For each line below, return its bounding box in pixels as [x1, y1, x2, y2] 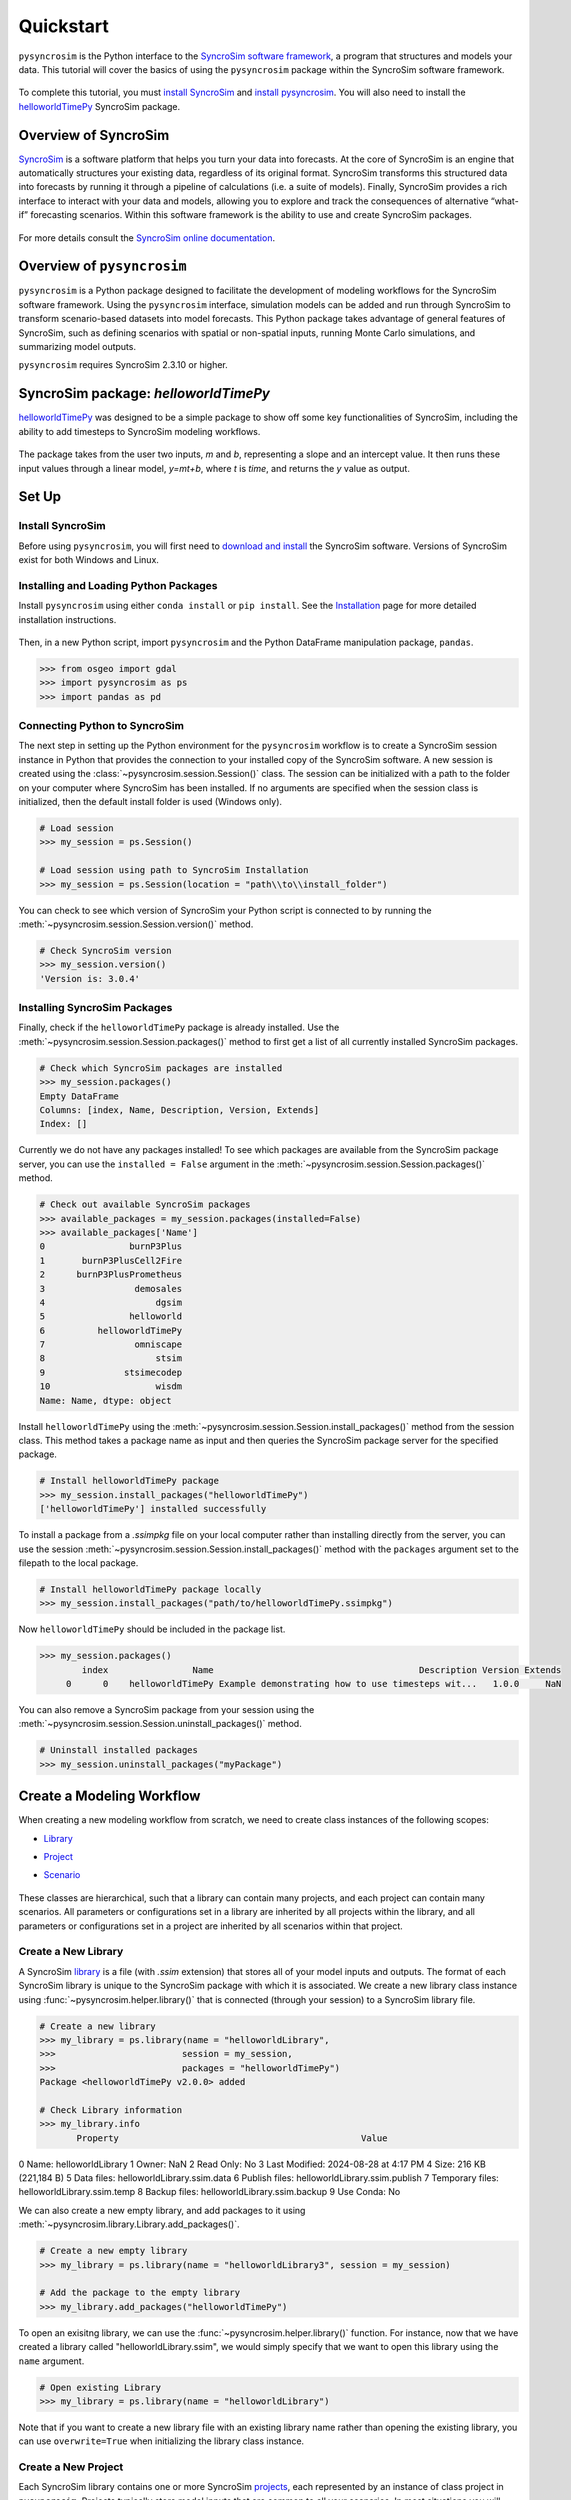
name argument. [18, 2355, 85, 2367]
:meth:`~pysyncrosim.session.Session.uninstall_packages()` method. [18, 1718, 302, 1730]
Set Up [18, 488, 62, 505]
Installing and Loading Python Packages [18, 578, 218, 592]
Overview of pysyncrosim [18, 258, 187, 275]
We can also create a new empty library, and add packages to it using [18, 2204, 306, 2216]
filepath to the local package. [18, 1556, 139, 1569]
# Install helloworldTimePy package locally [39, 1583, 262, 1595]
